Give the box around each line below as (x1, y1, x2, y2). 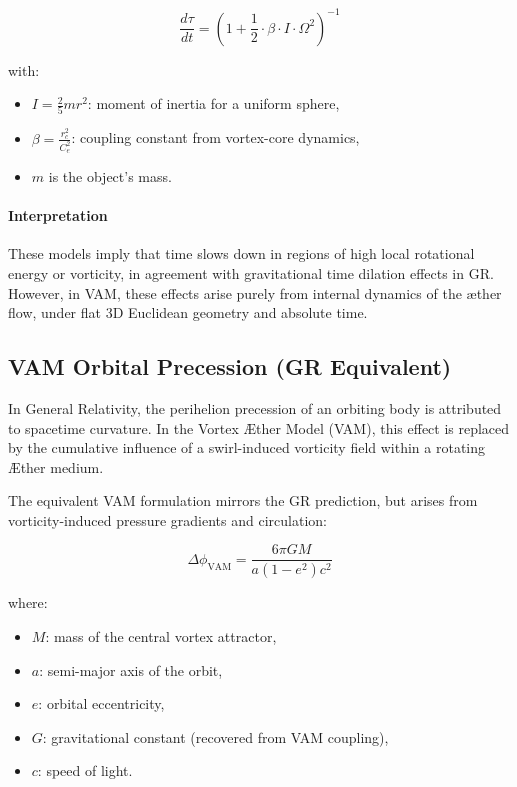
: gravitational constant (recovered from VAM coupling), (42, 726, 389, 747)
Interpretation (8, 205, 108, 226)
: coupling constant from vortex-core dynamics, (71, 127, 360, 148)
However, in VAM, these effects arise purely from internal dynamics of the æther (8, 282, 502, 303)
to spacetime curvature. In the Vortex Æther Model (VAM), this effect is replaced (8, 417, 510, 438)
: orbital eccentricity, (38, 693, 165, 714)
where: (8, 592, 48, 613)
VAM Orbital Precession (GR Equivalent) (8, 351, 452, 382)
